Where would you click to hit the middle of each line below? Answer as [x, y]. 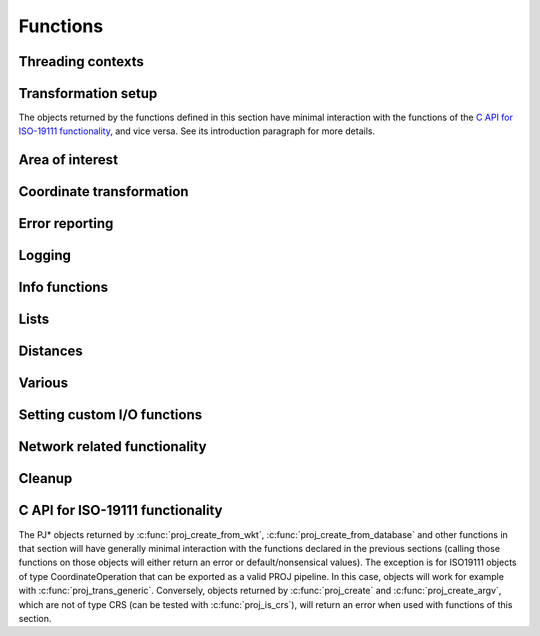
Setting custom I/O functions [110, 415]
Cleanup [45, 478]
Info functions [63, 287]
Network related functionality [112, 446]
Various [43, 383]
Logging [45, 255]
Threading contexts [81, 61]
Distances [51, 351]
